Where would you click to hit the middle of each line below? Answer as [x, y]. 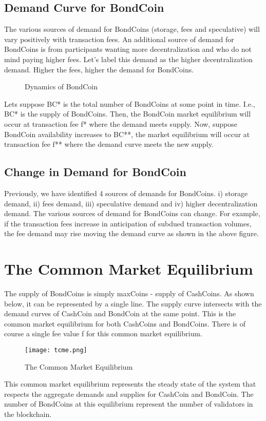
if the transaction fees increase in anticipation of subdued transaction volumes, [128, 223]
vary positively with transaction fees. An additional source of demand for [119, 39]
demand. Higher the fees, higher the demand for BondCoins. [99, 69]
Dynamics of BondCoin [61, 87]
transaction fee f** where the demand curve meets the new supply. [109, 144]
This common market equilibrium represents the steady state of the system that [130, 384]
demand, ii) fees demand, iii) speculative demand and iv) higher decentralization [131, 203]
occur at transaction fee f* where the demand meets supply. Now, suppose [121, 123]
